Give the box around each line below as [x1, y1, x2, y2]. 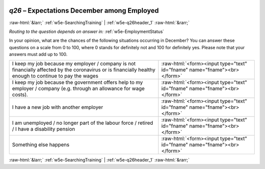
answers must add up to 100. [9, 52, 68, 57]
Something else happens [12, 141, 70, 148]
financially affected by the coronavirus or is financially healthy [12, 66, 156, 73]
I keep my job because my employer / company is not [12, 60, 136, 67]
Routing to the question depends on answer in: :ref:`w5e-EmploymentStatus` [9, 28, 164, 34]
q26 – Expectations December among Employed [9, 6, 159, 15]
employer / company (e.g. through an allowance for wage [12, 85, 145, 92]
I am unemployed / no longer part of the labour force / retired [12, 119, 153, 126]
